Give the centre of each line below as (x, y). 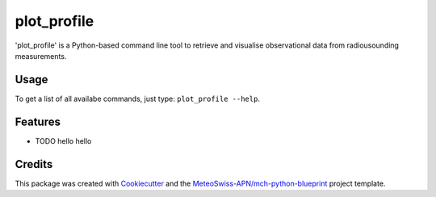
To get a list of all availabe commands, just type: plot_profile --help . (137, 98)
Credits (34, 164)
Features (38, 122)
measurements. (41, 56)
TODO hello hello (63, 140)
